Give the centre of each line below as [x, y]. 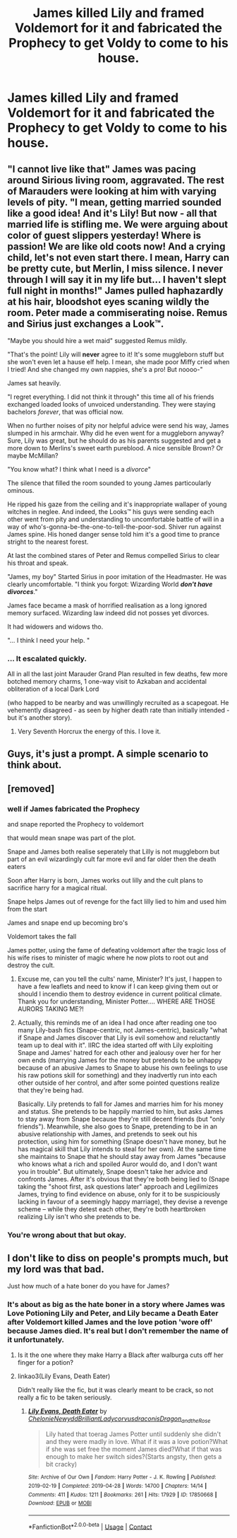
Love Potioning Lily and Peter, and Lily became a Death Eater [113, 1313]
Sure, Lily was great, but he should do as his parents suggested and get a [114, 441]
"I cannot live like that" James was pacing [102, 169]
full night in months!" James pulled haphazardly [115, 290]
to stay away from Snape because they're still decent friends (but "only [121, 1119]
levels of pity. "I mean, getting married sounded [115, 202]
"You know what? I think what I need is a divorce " [79, 469]
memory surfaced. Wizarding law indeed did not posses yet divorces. [108, 613]
